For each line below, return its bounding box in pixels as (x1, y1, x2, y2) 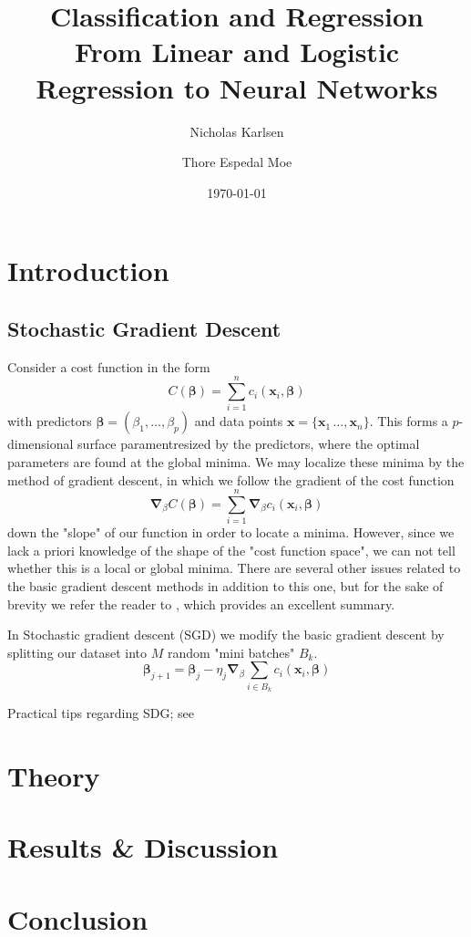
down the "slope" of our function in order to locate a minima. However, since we (7, 523, 455, 542)
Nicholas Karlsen (189, 121, 284, 141)
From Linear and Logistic (74, 33, 400, 70)
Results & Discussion (7, 828, 279, 866)
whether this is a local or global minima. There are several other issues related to (7, 558, 461, 578)
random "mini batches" (167, 642, 295, 661)
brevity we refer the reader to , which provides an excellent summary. (7, 594, 395, 613)
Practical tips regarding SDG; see (7, 703, 194, 723)
